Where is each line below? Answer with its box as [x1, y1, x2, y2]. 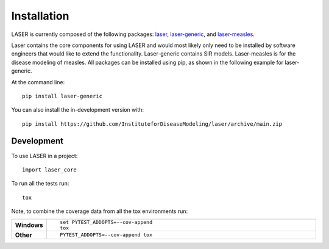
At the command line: [11, 78, 65, 85]
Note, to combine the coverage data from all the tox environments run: [11, 208, 188, 215]
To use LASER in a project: [11, 152, 78, 159]
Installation [11, 9, 69, 23]
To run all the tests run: [11, 180, 69, 187]
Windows [15, 220, 43, 229]
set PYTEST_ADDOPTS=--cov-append [60, 218, 152, 225]
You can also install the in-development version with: [11, 106, 144, 114]
